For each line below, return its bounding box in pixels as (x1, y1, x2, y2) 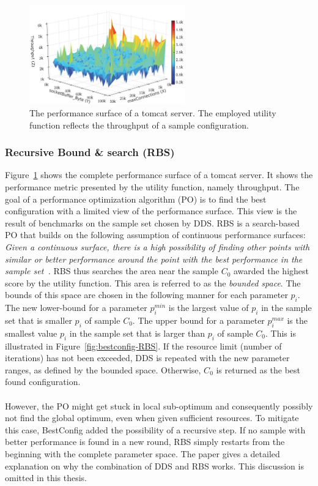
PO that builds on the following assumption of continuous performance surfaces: (5, 228, 306, 241)
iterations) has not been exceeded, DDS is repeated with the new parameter (5, 351, 290, 364)
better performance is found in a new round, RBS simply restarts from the (5, 435, 285, 448)
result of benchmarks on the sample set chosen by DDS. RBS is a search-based (5, 216, 300, 229)
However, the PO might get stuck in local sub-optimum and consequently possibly (5, 399, 313, 412)
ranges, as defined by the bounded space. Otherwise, (5, 363, 201, 376)
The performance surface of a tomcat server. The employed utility (29, 107, 276, 119)
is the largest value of (168, 301, 249, 314)
